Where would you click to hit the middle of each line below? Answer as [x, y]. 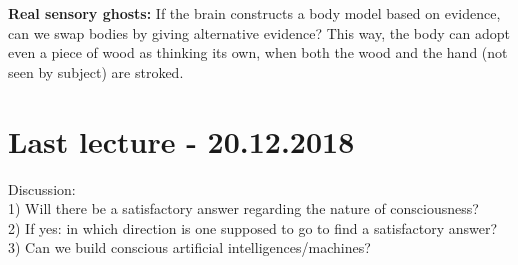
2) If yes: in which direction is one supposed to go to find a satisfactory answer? [253, 227]
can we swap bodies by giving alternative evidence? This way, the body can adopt [259, 32]
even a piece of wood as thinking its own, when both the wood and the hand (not [258, 52]
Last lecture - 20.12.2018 [181, 140]
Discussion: [42, 188]
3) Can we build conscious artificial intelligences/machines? [189, 247]
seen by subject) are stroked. [96, 71]
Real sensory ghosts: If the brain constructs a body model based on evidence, [254, 13]
